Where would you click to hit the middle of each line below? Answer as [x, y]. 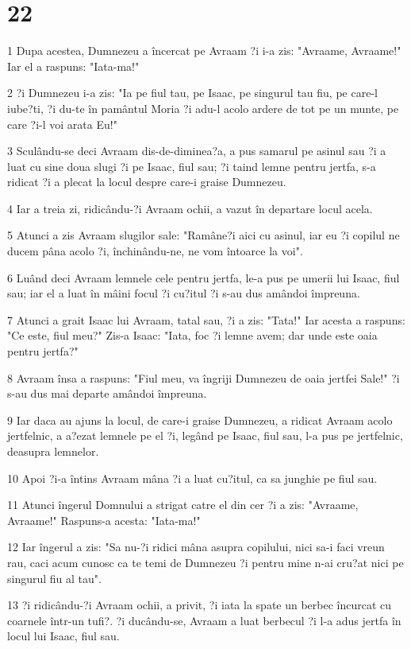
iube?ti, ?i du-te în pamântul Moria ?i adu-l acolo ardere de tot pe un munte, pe [203, 108]
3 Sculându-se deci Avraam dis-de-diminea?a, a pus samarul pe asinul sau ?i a [197, 151]
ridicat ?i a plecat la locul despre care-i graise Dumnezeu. [147, 182]
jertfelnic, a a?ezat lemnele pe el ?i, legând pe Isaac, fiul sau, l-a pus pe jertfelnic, [205, 435]
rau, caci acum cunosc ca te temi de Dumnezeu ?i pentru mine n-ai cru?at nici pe [205, 562]
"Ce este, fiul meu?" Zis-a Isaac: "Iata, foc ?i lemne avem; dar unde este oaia [192, 335]
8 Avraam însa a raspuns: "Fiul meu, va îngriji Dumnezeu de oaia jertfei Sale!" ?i [204, 377]
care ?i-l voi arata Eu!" [62, 124]
